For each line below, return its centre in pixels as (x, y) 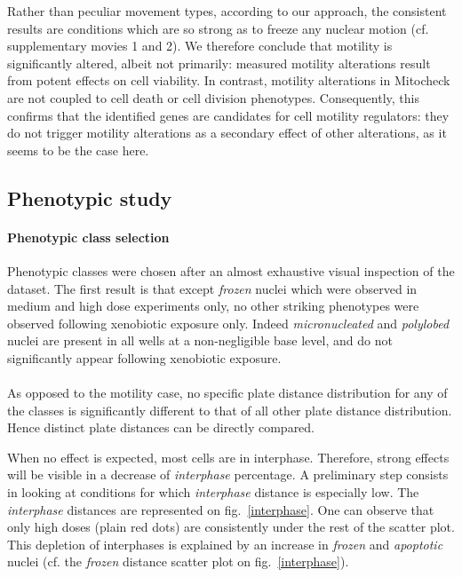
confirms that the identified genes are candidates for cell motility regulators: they (228, 115)
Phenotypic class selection (88, 237)
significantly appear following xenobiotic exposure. (144, 357)
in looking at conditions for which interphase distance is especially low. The (213, 492)
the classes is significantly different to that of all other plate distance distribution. (230, 410)
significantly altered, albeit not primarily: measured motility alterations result (219, 63)
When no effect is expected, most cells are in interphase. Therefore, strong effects (228, 457)
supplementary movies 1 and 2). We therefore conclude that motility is (200, 46)
